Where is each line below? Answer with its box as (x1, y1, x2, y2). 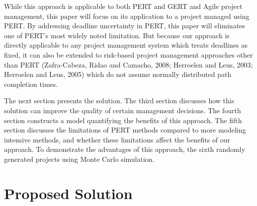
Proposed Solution (4, 183, 133, 203)
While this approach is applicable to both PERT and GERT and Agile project (4, 1, 243, 11)
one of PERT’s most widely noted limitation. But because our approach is (4, 30, 230, 40)
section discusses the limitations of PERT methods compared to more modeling (4, 125, 246, 135)
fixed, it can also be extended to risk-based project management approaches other (4, 49, 253, 60)
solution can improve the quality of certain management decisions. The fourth (4, 105, 241, 115)
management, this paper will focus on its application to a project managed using (4, 10, 250, 21)
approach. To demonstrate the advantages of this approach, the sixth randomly (4, 144, 246, 154)
